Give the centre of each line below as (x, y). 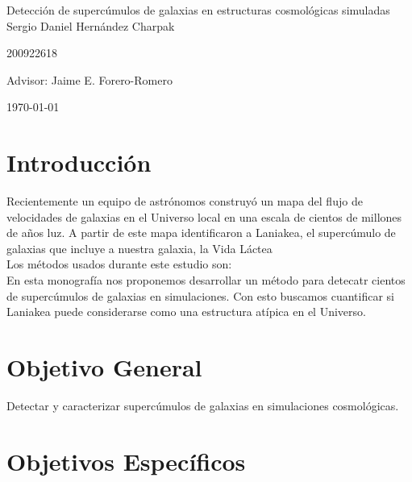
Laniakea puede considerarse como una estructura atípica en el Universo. (186, 312)
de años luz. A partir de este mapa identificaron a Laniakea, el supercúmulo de (201, 233)
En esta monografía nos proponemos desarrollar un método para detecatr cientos (206, 280)
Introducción (79, 162)
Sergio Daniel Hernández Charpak (91, 25)
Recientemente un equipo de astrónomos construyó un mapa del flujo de (185, 201)
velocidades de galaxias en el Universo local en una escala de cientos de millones (204, 216)
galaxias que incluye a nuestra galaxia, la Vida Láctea (139, 248)
